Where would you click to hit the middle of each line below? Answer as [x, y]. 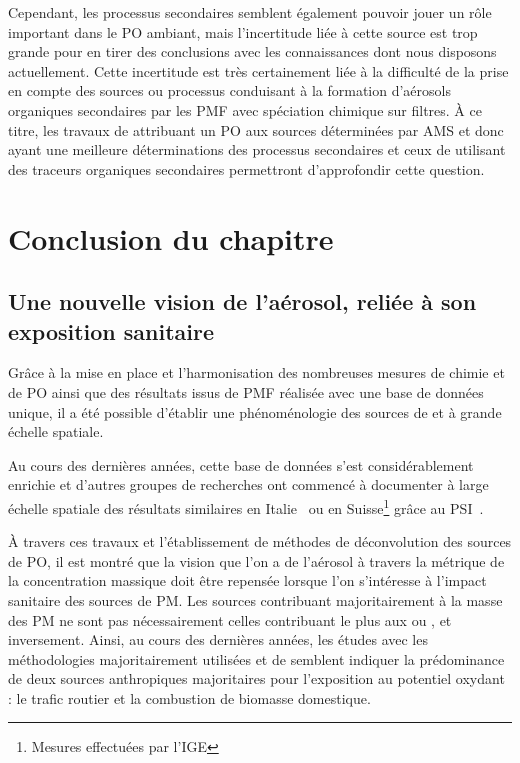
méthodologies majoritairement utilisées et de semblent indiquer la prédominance [256, 658]
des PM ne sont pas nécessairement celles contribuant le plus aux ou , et [230, 619]
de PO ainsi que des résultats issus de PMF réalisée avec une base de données [246, 391]
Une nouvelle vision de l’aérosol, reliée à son [242, 301]
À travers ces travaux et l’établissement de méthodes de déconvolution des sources [260, 541]
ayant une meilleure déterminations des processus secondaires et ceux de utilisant [257, 149]
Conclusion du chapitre [171, 237]
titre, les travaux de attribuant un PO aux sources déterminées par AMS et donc [256, 129]
